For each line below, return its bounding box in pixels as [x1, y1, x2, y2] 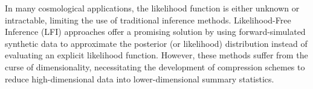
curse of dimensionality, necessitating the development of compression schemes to [5, 60, 305, 73]
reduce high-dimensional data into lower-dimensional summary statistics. [5, 72, 274, 85]
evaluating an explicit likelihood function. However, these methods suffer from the [5, 49, 308, 61]
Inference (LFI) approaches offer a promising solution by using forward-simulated [5, 25, 306, 38]
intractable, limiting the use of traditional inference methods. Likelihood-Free [5, 13, 291, 26]
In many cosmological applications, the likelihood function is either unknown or [5, 2, 300, 14]
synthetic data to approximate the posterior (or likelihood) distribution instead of [5, 37, 308, 49]
